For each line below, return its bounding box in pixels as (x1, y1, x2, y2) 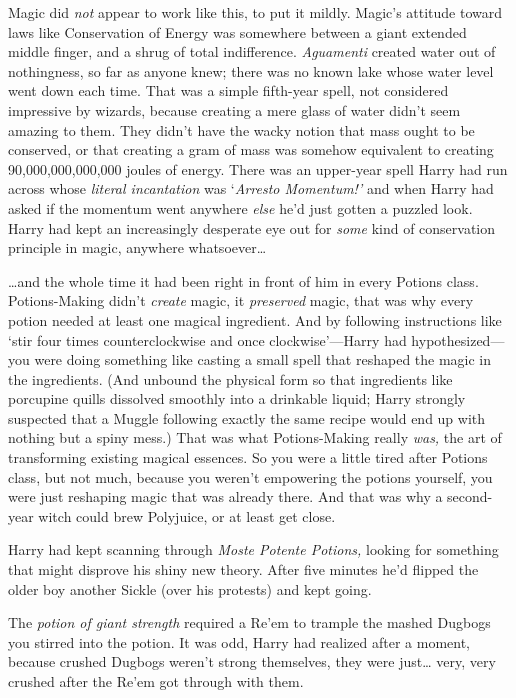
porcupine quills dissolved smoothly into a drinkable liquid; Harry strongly (8, 388, 466, 409)
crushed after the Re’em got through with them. (8, 671, 304, 691)
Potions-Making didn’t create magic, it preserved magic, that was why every (8, 290, 474, 311)
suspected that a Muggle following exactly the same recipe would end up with (8, 407, 486, 428)
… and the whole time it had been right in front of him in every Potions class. (8, 270, 479, 291)
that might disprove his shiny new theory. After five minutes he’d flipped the (8, 559, 479, 580)
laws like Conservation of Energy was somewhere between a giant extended (8, 21, 467, 42)
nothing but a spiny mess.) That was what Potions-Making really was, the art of (8, 427, 502, 448)
